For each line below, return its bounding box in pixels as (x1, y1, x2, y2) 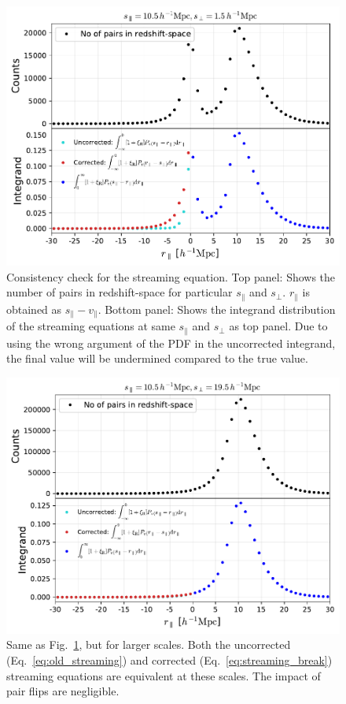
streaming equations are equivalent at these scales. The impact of (6, 667, 321, 684)
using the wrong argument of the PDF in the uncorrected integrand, (6, 334, 336, 351)
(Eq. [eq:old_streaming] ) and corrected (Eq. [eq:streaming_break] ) (6, 651, 333, 668)
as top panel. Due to (229, 318, 328, 334)
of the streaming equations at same (6, 318, 175, 334)
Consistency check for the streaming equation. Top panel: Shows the (6, 268, 336, 285)
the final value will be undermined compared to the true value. (6, 350, 308, 367)
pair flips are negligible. (6, 683, 120, 699)
